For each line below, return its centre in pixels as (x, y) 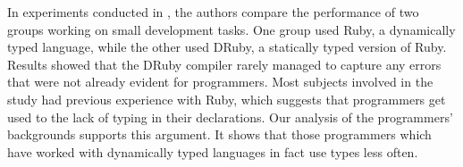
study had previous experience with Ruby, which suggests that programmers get (227, 99)
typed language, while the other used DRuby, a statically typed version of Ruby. (227, 47)
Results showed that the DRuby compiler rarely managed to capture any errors (224, 64)
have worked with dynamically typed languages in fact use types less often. (213, 151)
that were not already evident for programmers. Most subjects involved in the (220, 82)
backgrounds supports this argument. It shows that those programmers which (219, 134)
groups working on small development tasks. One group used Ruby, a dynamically (231, 29)
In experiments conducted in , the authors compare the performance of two (213, 12)
